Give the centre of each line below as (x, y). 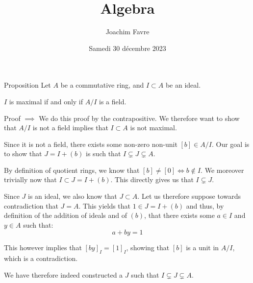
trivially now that (30, 179)
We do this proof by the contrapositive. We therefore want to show (139, 118)
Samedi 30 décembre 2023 (127, 48)
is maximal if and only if (46, 101)
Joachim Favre (127, 32)
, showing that (148, 248)
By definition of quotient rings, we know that (72, 170)
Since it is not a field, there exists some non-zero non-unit (91, 144)
